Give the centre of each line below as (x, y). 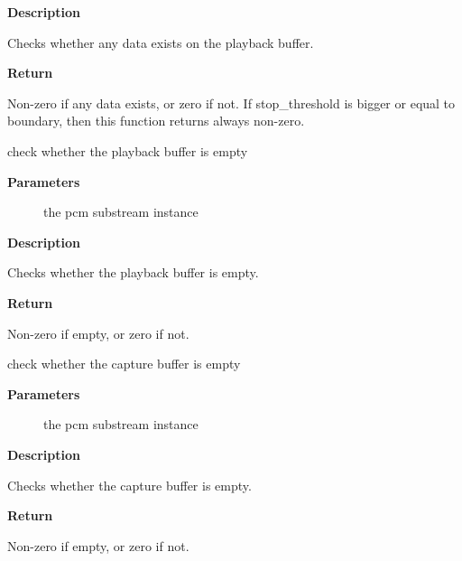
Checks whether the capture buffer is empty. (129, 485)
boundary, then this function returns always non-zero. (156, 121)
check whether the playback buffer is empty (128, 150)
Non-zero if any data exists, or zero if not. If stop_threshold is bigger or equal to (231, 103)
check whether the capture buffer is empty (124, 364)
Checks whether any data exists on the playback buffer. (161, 42)
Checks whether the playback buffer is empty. (133, 272)
